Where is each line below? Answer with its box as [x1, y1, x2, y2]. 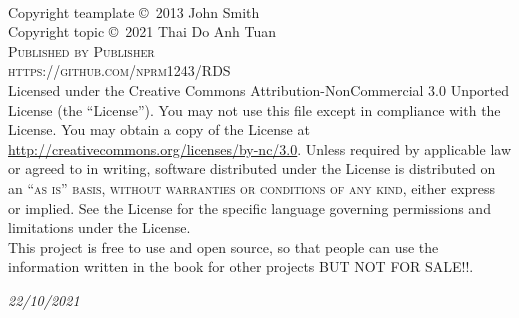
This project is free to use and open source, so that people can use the [8, 236, 439, 257]
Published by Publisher [8, 40, 155, 61]
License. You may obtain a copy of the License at [8, 119, 310, 140]
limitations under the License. [8, 217, 191, 238]
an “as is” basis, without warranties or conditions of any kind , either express [8, 177, 496, 198]
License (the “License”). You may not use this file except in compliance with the [8, 99, 501, 120]
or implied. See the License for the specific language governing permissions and [8, 197, 491, 218]
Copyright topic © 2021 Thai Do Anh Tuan [8, 21, 277, 42]
